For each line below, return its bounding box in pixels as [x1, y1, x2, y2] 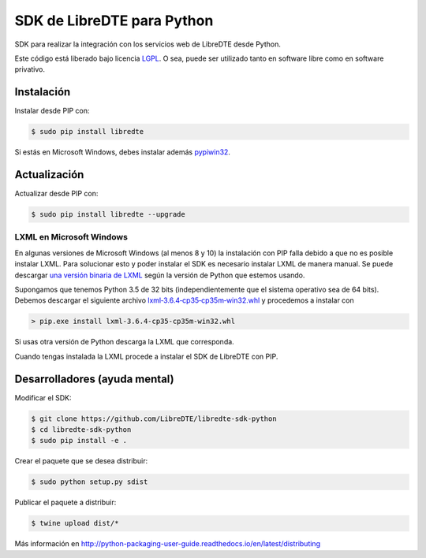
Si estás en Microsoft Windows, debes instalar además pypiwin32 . [14, 147, 230, 157]
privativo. [14, 65, 46, 74]
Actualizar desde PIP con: [14, 189, 99, 199]
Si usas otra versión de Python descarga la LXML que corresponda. [14, 337, 234, 347]
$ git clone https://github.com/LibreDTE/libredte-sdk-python [31, 414, 277, 423]
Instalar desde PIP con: [14, 106, 90, 116]
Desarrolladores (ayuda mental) [14, 372, 174, 385]
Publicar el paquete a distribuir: [14, 497, 117, 508]
